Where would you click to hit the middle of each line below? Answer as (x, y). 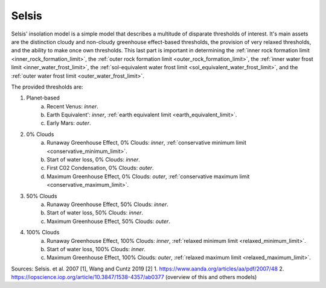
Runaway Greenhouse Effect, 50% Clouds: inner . (107, 204)
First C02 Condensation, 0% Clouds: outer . (100, 168)
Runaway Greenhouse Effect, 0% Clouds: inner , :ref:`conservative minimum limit (147, 143)
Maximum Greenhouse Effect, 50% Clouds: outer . (108, 221)
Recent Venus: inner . (73, 106)
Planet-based (43, 98)
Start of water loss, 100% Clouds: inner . (96, 249)
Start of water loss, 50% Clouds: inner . (95, 213)
